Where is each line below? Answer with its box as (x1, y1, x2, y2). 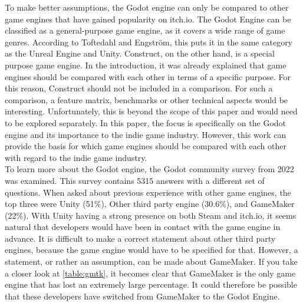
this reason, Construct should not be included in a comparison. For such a (5, 82, 273, 94)
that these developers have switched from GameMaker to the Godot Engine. (5, 289, 280, 302)
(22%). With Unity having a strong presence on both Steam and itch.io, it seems (5, 209, 297, 221)
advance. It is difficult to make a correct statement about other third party (5, 232, 276, 244)
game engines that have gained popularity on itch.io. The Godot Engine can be (5, 12, 291, 25)
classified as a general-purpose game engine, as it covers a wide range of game (5, 24, 285, 37)
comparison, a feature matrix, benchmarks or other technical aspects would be (5, 93, 288, 106)
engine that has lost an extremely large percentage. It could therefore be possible (5, 278, 297, 291)
